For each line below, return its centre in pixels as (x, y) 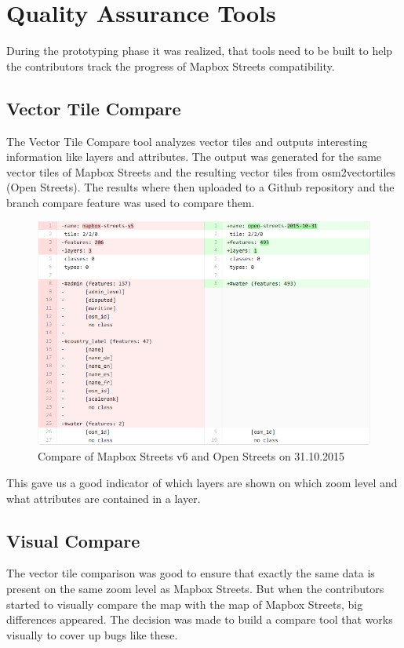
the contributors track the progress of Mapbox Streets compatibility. (171, 66)
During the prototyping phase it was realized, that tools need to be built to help (200, 51)
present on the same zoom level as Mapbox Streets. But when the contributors (195, 589)
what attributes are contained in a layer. (104, 498)
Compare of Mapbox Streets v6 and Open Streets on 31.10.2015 (191, 456)
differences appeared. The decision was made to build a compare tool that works (200, 619)
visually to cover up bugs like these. (92, 634)
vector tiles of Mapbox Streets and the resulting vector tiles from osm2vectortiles (201, 171)
